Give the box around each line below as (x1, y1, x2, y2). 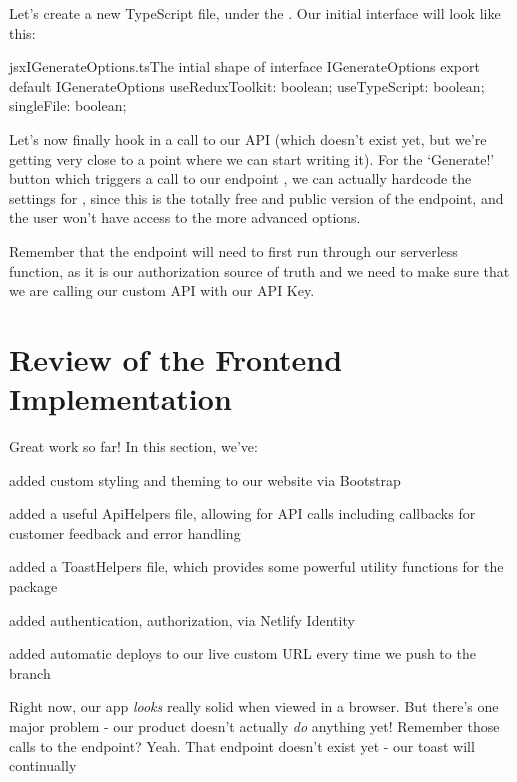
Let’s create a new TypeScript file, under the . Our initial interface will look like (9, 3, 501, 23)
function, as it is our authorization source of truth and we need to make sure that (9, 260, 510, 281)
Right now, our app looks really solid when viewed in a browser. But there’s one (9, 696, 499, 717)
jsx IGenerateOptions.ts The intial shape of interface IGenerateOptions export (9, 56, 480, 77)
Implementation (9, 378, 232, 419)
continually (9, 755, 77, 776)
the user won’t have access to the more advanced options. (9, 207, 361, 228)
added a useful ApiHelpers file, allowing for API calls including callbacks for (9, 503, 476, 524)
